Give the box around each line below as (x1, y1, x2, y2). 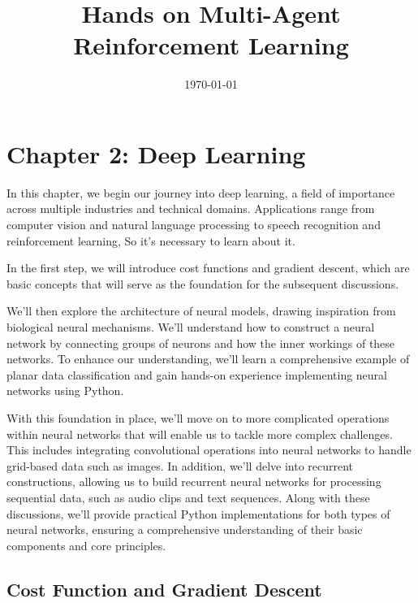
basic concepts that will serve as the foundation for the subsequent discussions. (6, 275, 399, 292)
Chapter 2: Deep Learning (6, 137, 306, 170)
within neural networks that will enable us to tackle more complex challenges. (6, 425, 393, 442)
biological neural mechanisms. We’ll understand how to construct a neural (6, 319, 375, 335)
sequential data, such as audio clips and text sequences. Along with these (6, 488, 370, 505)
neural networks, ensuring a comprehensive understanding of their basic (6, 521, 363, 538)
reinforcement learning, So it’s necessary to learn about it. (6, 232, 295, 249)
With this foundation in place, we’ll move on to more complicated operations (6, 409, 390, 426)
